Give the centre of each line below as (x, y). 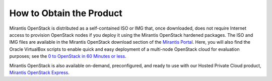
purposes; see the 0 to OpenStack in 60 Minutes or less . (68, 56)
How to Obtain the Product (66, 13)
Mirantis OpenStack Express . (40, 72)
